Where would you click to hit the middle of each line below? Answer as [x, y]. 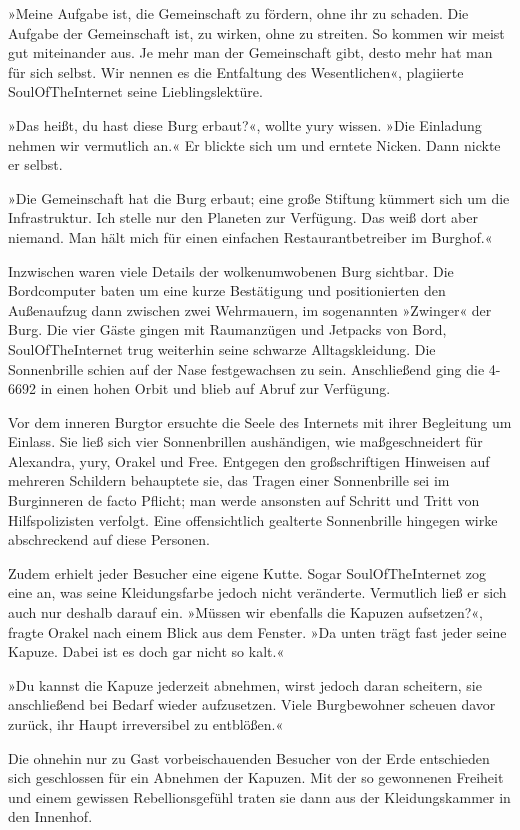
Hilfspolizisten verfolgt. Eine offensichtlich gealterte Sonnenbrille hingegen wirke [253, 519]
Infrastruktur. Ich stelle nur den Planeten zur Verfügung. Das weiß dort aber [243, 217]
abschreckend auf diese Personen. [109, 539]
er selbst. [35, 164]
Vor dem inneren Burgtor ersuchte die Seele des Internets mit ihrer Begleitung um [260, 421]
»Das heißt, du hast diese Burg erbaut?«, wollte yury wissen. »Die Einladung [245, 124]
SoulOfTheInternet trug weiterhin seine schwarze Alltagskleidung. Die [222, 348]
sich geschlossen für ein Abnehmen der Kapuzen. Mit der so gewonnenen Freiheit [256, 777]
